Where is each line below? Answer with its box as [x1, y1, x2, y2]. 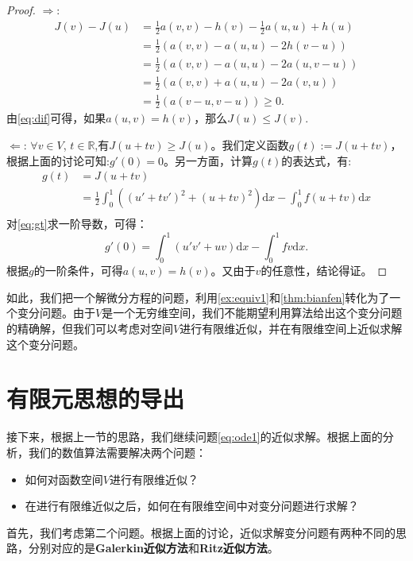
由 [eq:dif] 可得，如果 [6, 110, 106, 126]
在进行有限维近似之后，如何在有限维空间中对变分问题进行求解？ [25, 497, 359, 514]
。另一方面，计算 [164, 152, 253, 168]
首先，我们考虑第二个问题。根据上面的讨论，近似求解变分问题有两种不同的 [6, 524, 396, 540]
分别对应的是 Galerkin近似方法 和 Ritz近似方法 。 [28, 540, 279, 556]
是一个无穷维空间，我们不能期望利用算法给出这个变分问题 [102, 304, 403, 321]
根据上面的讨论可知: [6, 152, 110, 168]
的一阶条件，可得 [33, 262, 123, 279]
